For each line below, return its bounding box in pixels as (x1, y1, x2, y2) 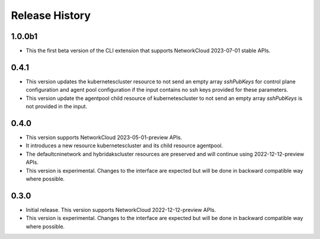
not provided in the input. (25, 103, 88, 110)
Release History (11, 9, 91, 22)
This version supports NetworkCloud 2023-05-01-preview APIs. (25, 134, 183, 141)
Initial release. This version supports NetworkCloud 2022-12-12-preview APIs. (25, 206, 216, 213)
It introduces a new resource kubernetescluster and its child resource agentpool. (25, 142, 223, 149)
